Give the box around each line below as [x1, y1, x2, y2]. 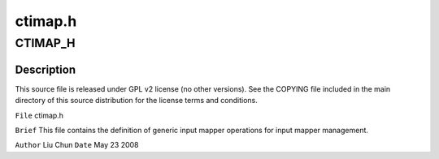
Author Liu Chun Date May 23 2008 [15, 140, 139, 150]
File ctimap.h [15, 110, 64, 120]
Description [15, 62, 76, 76]
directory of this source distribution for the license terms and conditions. [15, 96, 258, 105]
